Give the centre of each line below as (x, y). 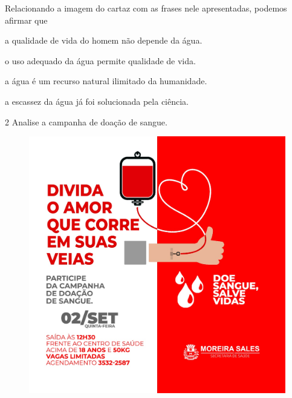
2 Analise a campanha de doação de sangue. (86, 121)
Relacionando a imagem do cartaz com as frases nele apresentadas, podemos (146, 8)
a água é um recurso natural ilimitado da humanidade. (106, 81)
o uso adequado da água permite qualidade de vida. (100, 60)
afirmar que (26, 20)
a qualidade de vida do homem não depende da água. (104, 40)
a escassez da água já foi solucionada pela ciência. (97, 101)
